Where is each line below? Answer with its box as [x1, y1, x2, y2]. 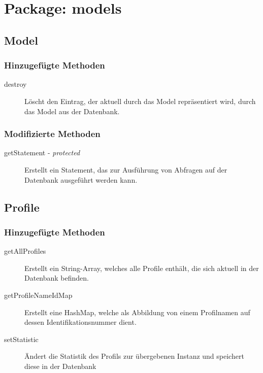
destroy [4, 79, 27, 89]
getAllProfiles [4, 246, 46, 256]
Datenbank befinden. [24, 273, 89, 283]
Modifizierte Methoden [4, 127, 101, 140]
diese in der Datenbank [24, 360, 96, 371]
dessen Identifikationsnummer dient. [24, 317, 137, 327]
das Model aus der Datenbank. [24, 106, 120, 116]
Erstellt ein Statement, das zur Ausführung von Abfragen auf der [24, 164, 227, 175]
